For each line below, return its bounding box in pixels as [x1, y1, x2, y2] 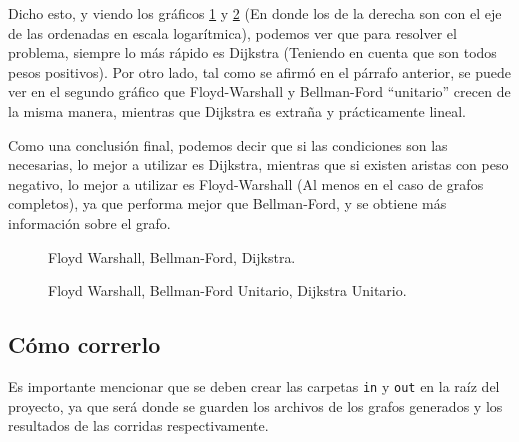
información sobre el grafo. [8, 212, 171, 233]
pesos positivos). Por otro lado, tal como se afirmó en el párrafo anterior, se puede [8, 61, 511, 82]
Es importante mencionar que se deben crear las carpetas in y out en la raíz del [8, 375, 500, 396]
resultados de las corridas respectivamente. [8, 415, 269, 436]
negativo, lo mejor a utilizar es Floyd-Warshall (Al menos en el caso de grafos [8, 173, 484, 194]
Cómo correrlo [8, 329, 161, 360]
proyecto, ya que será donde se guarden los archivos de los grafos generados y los [8, 395, 503, 416]
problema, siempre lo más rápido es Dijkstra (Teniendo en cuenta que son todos [8, 42, 497, 63]
